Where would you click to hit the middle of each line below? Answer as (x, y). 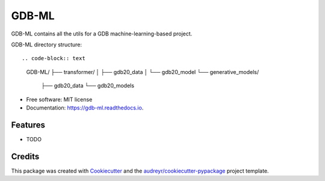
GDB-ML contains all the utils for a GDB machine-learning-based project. (102, 34)
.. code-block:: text (54, 58)
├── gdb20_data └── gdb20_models (88, 86)
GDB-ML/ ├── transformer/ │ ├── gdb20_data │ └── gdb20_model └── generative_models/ (142, 72)
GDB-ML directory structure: (47, 44)
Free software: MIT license (59, 99)
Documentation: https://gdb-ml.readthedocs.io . (85, 108)
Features (28, 125)
